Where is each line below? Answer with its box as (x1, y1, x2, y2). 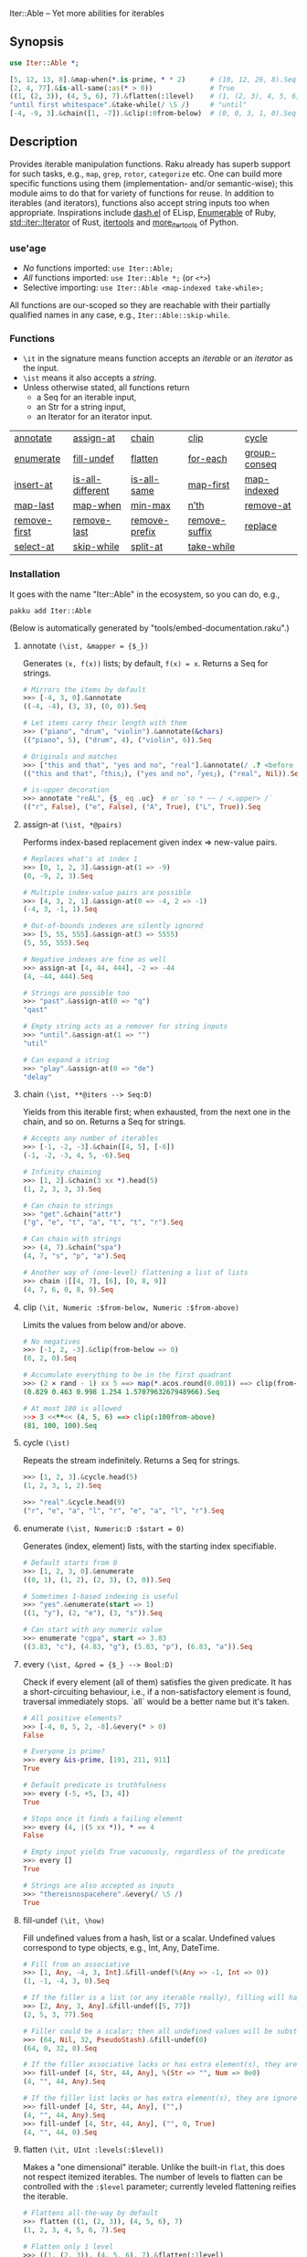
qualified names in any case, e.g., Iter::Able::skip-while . (9, 309, 230, 320)
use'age (9, 241, 47, 254)
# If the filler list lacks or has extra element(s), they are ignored (22, 2093, 302, 2103)
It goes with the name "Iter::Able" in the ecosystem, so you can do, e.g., (9, 589, 281, 600)
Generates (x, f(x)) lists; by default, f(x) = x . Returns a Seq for (22, 657, 269, 668)
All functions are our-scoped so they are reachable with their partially (9, 299, 271, 310)
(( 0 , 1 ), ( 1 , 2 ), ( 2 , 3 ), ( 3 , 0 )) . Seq (22, 1575, 171, 1584)
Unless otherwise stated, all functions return (22, 382, 190, 393)
